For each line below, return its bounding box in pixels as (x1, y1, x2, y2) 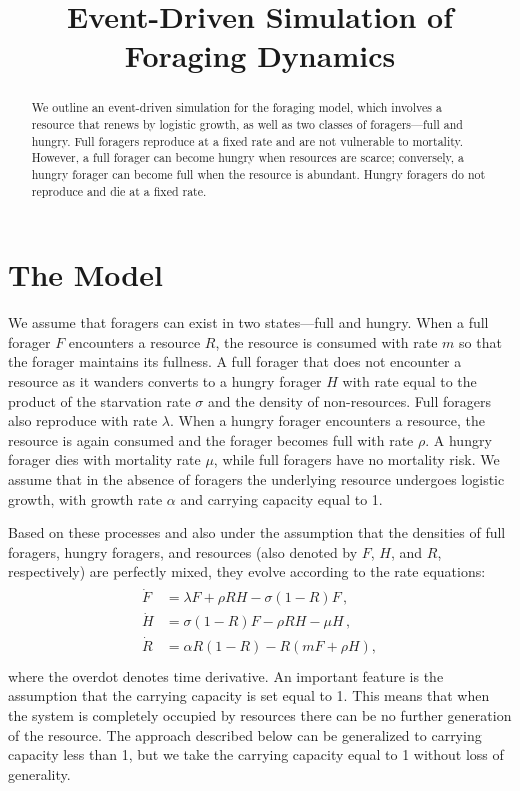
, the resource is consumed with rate (215, 331, 438, 352)
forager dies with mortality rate (8, 449, 201, 470)
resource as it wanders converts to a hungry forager (8, 371, 322, 392)
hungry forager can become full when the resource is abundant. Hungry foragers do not (31, 165, 486, 182)
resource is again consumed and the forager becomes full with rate (8, 429, 414, 450)
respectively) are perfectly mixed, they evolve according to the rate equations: (8, 561, 486, 582)
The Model (8, 254, 163, 295)
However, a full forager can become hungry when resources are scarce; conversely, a (31, 149, 464, 166)
